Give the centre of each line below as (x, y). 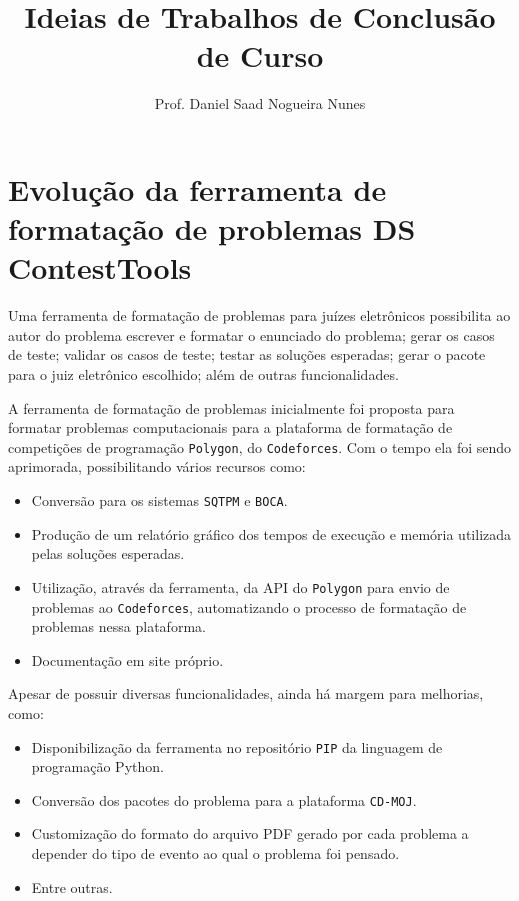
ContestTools (100, 267)
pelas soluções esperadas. (108, 553)
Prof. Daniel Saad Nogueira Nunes (260, 103)
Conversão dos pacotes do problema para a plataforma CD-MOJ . (224, 799)
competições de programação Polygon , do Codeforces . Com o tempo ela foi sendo (260, 446)
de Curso (260, 55)
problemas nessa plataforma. (118, 626)
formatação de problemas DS (212, 228)
